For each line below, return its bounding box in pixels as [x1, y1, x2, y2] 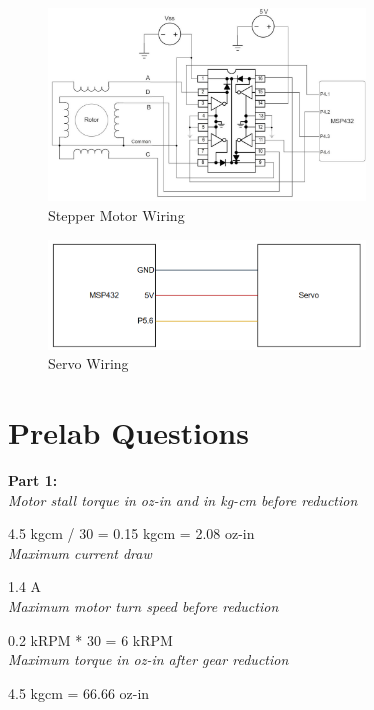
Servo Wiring [48, 353, 129, 374]
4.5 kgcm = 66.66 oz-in [8, 682, 150, 703]
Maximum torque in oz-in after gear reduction [8, 649, 289, 670]
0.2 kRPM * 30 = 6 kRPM [8, 629, 173, 650]
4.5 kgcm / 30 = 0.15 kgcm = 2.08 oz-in [8, 523, 255, 544]
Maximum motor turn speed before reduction [8, 596, 279, 617]
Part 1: [8, 470, 58, 491]
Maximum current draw [8, 542, 152, 563]
